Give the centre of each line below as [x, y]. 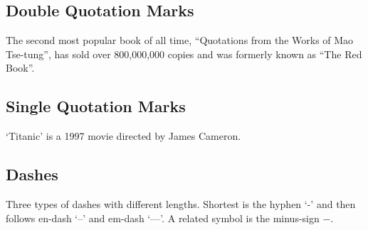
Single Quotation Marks [96, 106]
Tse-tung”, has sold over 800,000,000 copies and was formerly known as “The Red [184, 54]
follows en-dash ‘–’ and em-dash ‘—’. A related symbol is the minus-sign [163, 218]
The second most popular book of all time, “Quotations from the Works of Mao [180, 40]
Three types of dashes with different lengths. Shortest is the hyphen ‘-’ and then [181, 203]
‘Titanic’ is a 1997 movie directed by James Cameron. [123, 136]
